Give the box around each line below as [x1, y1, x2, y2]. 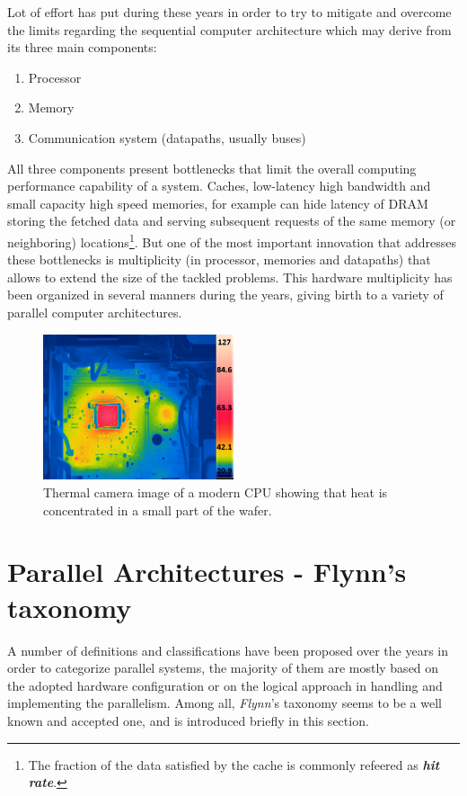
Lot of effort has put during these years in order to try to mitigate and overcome [7, 3, 452, 21]
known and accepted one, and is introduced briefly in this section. [7, 711, 369, 729]
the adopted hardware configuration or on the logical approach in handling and [7, 675, 443, 694]
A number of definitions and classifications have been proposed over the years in [7, 640, 449, 659]
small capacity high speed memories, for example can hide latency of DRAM [7, 193, 428, 212]
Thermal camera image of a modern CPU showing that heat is [43, 483, 388, 502]
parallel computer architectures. [7, 302, 182, 321]
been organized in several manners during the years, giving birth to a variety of [7, 285, 444, 304]
